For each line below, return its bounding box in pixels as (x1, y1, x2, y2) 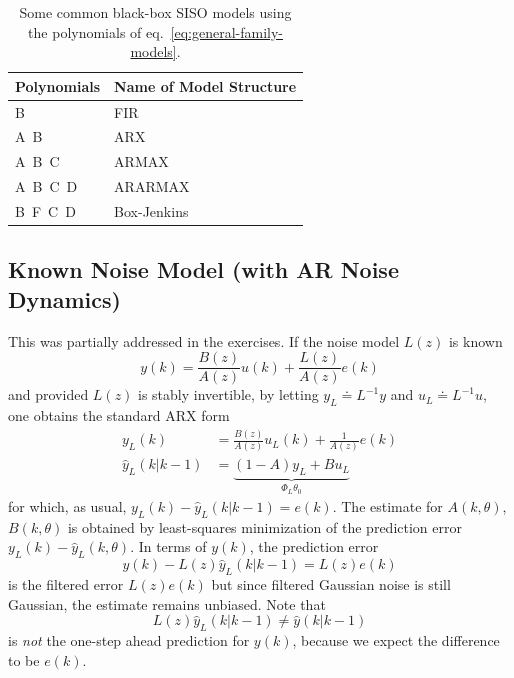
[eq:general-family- (170, 21, 283, 42)
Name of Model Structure (114, 75, 297, 96)
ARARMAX (114, 176, 190, 197)
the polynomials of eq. (28, 21, 164, 42)
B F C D (15, 201, 76, 221)
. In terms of (130, 536, 207, 557)
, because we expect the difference (292, 630, 500, 651)
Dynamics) (8, 283, 121, 314)
